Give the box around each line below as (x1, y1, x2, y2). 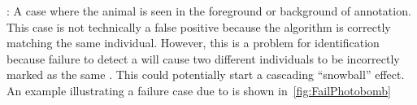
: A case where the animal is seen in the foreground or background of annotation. (7, 2, 411, 19)
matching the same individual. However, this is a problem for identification (7, 34, 380, 51)
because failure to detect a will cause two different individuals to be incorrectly (7, 50, 400, 67)
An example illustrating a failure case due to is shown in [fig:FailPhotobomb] (7, 81, 391, 98)
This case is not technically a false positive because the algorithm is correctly (7, 18, 391, 35)
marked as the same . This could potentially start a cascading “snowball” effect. (7, 66, 405, 83)
